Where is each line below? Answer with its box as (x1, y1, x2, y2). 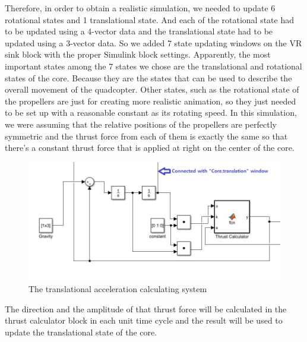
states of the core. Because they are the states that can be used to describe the (5, 71, 292, 84)
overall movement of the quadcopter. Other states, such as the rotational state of (5, 83, 299, 96)
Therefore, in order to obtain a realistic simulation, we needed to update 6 (5, 2, 276, 14)
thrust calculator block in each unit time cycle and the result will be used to (5, 314, 283, 327)
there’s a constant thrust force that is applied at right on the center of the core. (5, 141, 295, 154)
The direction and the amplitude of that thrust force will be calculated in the (5, 302, 287, 315)
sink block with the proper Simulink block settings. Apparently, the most (5, 48, 271, 61)
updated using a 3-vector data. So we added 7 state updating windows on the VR (5, 36, 302, 49)
